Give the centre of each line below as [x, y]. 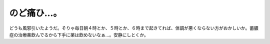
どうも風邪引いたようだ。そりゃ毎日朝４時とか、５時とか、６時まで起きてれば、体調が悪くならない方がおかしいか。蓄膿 [134, 28]
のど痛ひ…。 [36, 13]
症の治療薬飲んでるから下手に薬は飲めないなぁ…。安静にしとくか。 [79, 34]
